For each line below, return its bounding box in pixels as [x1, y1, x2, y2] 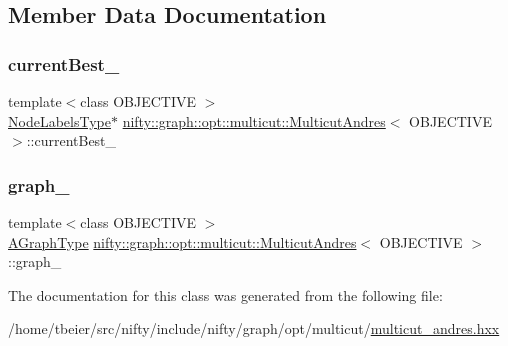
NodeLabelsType [8, 110, 111, 131]
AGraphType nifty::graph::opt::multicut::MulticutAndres [8, 231, 357, 252]
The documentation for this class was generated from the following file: [8, 284, 443, 305]
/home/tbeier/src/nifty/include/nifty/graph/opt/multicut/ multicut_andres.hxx [8, 318, 500, 339]
